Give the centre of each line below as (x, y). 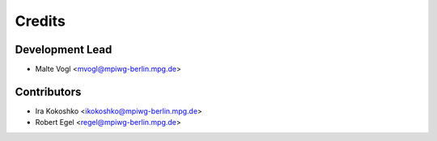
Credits (40, 21)
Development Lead (64, 50)
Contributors (48, 91)
